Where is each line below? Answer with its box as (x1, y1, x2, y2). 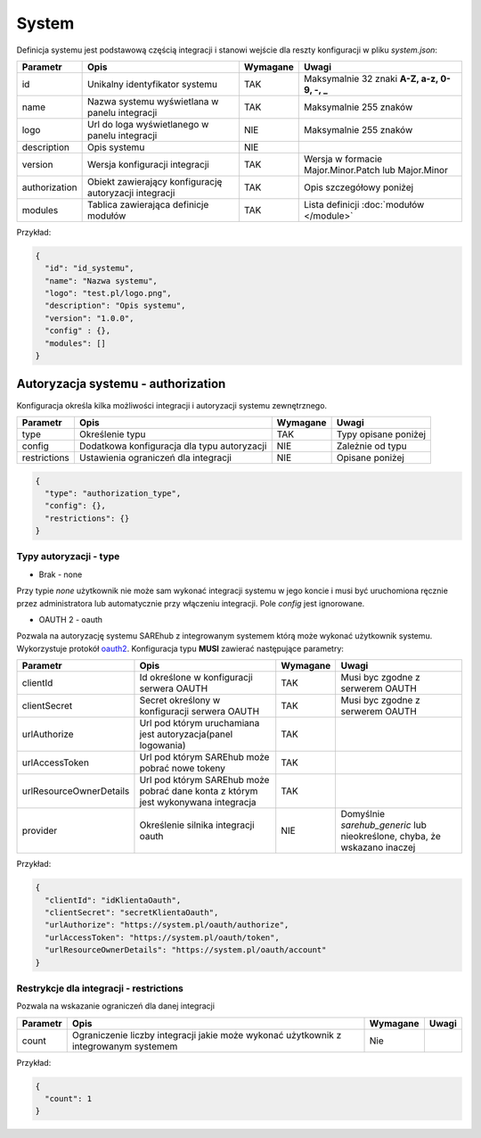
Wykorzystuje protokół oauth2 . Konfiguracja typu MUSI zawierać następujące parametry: (16, 643, 345, 654)
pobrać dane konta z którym (139, 785, 258, 797)
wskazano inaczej (340, 841, 416, 853)
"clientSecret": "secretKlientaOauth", (45, 907, 219, 918)
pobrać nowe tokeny (139, 763, 226, 775)
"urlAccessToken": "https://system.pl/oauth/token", (45, 932, 280, 943)
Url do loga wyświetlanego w (86, 118, 209, 130)
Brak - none (38, 569, 83, 580)
